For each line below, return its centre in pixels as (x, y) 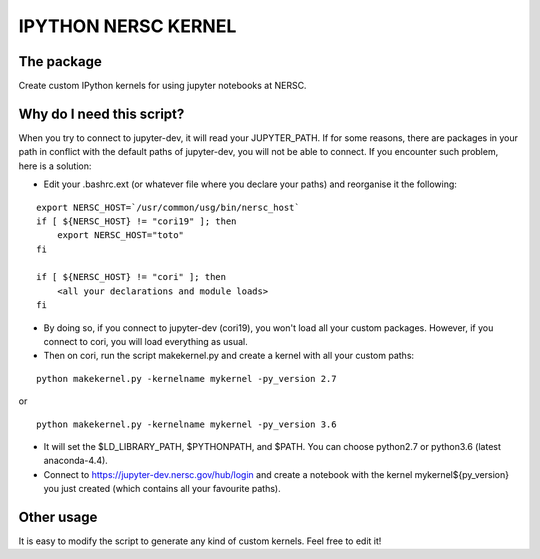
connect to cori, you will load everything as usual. (146, 342)
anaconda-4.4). (76, 461)
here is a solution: (55, 166)
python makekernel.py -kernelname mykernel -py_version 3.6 (186, 424)
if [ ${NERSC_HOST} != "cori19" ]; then (136, 221)
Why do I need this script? (101, 113)
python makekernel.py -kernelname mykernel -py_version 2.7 (186, 378)
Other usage (58, 516)
